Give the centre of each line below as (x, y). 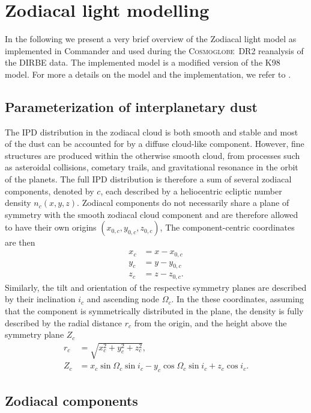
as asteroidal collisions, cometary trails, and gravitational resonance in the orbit (152, 167)
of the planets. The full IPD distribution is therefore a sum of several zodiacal (148, 179)
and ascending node (123, 299)
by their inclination (40, 299)
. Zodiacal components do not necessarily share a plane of (183, 203)
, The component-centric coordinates (227, 227)
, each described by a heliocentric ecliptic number (191, 191)
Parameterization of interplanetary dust (131, 106)
